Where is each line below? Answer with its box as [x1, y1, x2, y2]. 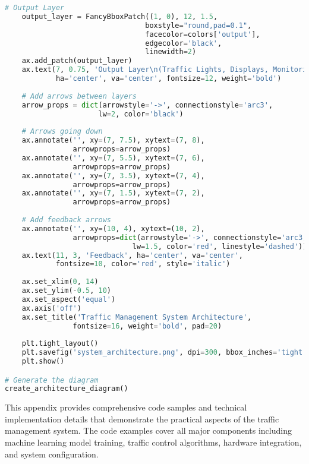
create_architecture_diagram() [5, 384, 128, 393]
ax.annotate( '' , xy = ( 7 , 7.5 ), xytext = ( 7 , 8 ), [21, 136, 205, 145]
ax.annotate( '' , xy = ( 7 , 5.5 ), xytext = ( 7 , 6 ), [21, 153, 205, 162]
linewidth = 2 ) [145, 48, 197, 56]
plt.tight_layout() [21, 339, 99, 348]
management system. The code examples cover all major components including [5, 424, 292, 437]
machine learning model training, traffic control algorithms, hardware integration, [5, 436, 302, 449]
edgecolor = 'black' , [145, 39, 222, 48]
